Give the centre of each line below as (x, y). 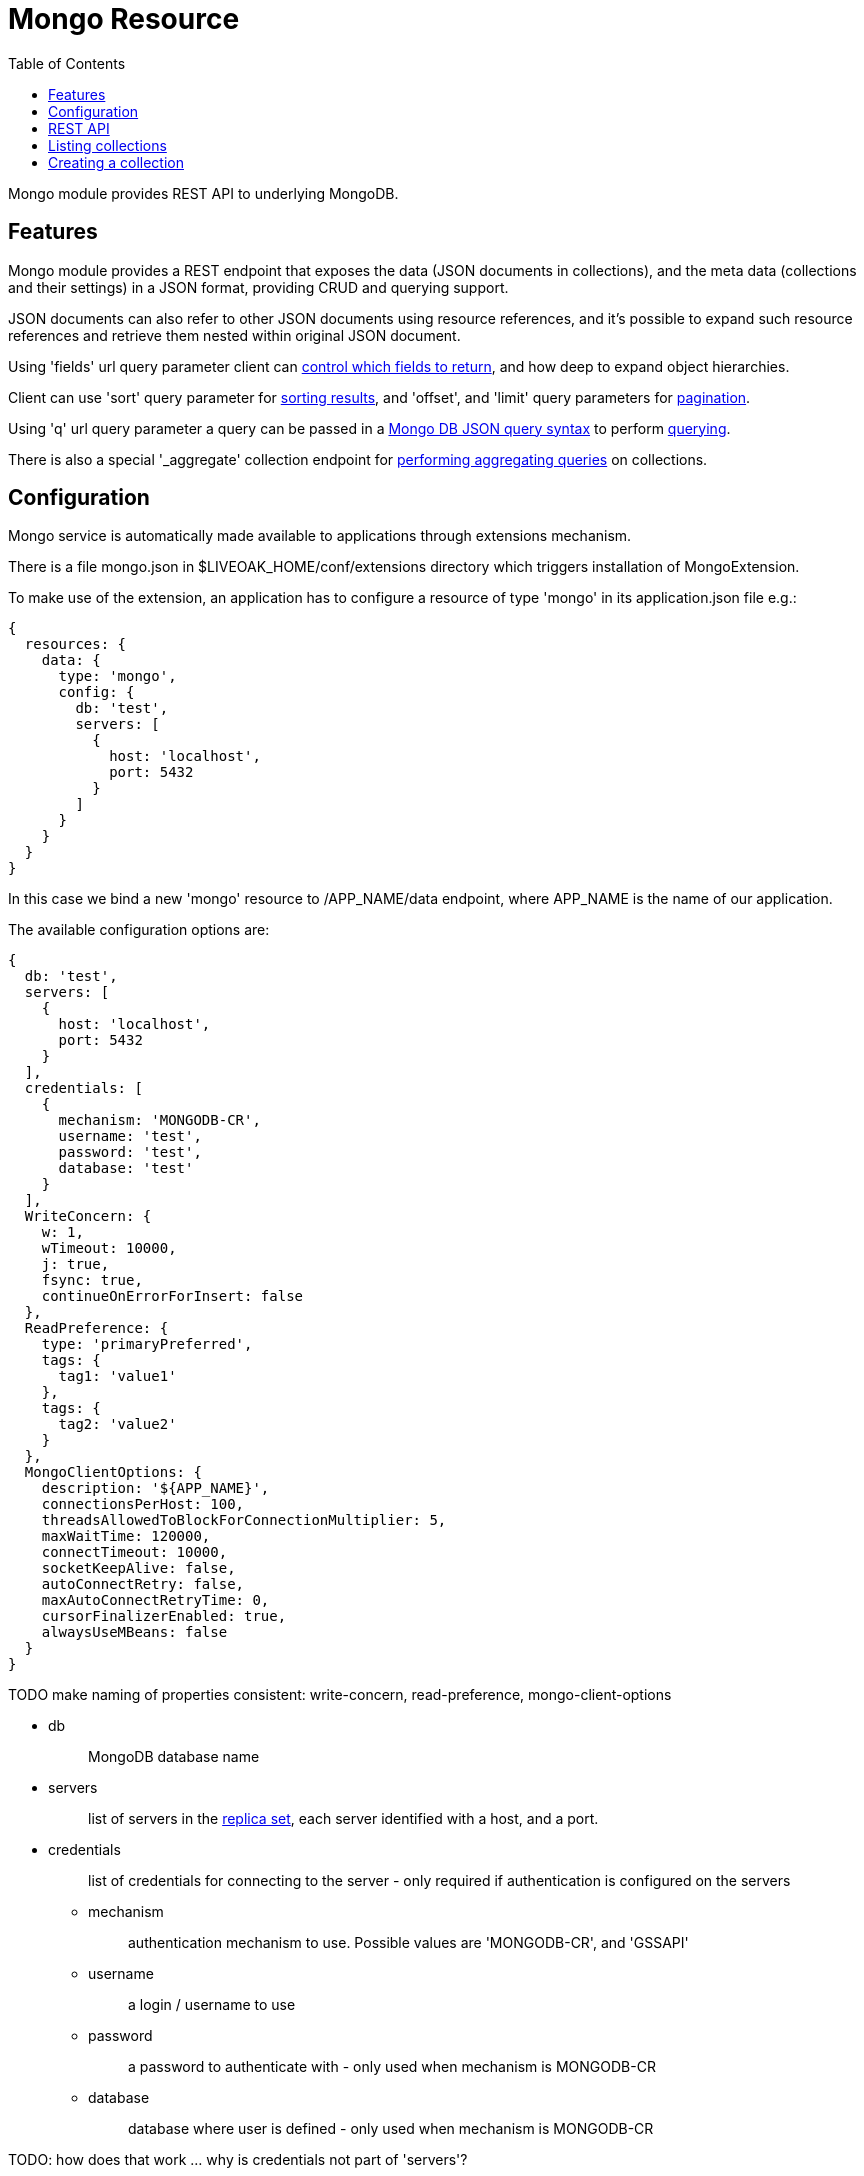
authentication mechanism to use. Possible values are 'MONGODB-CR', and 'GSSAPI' (408, 1943)
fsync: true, (92, 1280)
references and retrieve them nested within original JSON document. (234, 335)
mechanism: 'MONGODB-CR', (159, 1120)
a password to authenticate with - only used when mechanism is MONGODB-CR (392, 2067)
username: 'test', (130, 1136)
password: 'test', (130, 1152)
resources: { (75, 644)
